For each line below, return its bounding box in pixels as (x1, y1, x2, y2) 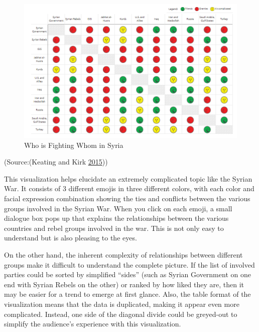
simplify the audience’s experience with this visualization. (4, 318, 181, 329)
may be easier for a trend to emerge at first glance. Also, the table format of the (4, 289, 251, 299)
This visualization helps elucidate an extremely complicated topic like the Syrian (4, 173, 252, 184)
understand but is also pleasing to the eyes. (4, 232, 137, 243)
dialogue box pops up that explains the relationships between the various (4, 213, 229, 223)
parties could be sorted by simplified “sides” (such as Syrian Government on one (4, 269, 251, 280)
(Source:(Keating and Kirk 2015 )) (4, 156, 108, 167)
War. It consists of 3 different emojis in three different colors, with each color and (4, 183, 254, 194)
